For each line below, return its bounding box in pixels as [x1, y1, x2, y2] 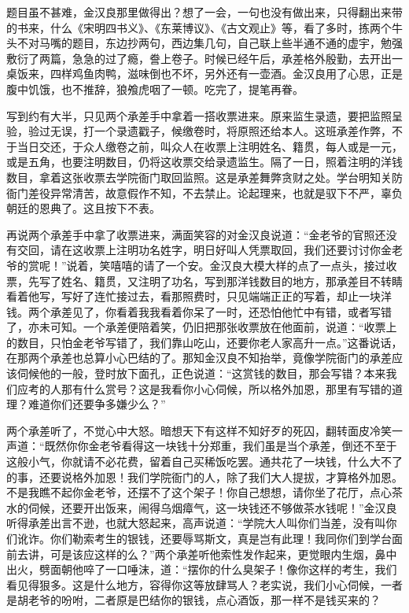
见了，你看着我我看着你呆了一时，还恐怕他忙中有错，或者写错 [72, 303, 392, 319]
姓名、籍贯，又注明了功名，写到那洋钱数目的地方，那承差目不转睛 [61, 272, 403, 289]
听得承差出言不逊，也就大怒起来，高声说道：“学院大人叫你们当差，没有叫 [6, 515, 386, 531]
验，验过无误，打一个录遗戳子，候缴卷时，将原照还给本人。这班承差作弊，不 [6, 123, 403, 139]
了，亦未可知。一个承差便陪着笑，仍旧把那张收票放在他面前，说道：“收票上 [6, 319, 397, 335]
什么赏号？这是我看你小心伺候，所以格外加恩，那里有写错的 [83, 380, 392, 397]
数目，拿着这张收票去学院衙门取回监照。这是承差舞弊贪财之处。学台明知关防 [6, 168, 403, 185]
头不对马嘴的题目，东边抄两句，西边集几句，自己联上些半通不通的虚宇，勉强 [6, 35, 403, 51]
